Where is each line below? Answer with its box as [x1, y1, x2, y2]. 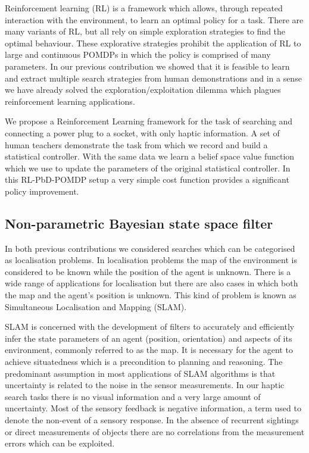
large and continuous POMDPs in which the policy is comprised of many [5, 48, 271, 61]
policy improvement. [5, 185, 79, 197]
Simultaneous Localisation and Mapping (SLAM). [5, 300, 187, 313]
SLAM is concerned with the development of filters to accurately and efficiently [5, 320, 295, 333]
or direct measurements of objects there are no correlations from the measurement [5, 425, 305, 438]
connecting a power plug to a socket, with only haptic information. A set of [5, 126, 280, 139]
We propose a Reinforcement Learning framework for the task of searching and [5, 115, 293, 127]
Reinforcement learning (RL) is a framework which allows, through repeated [5, 2, 283, 14]
